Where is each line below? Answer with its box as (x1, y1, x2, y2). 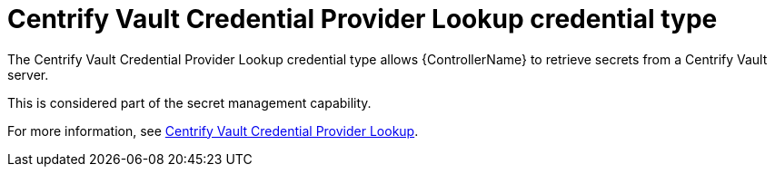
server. (7, 66, 49, 82)
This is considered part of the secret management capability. (7, 94, 372, 111)
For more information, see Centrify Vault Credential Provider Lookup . (7, 122, 419, 139)
